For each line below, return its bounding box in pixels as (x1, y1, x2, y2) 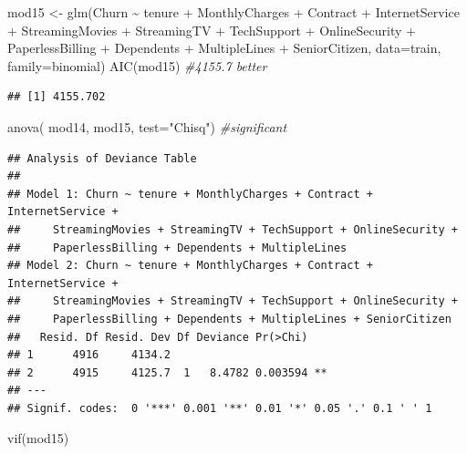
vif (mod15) (7, 428, 69, 448)
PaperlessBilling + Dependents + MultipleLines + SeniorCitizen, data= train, (7, 38, 441, 57)
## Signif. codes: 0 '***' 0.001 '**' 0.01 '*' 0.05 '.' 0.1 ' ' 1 (7, 401, 432, 415)
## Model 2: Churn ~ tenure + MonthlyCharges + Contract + (7, 259, 373, 273)
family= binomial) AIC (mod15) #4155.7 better (7, 56, 267, 75)
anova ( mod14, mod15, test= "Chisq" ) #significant (7, 117, 287, 136)
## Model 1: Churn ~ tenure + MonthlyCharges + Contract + (7, 187, 373, 201)
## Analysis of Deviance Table (7, 151, 197, 165)
